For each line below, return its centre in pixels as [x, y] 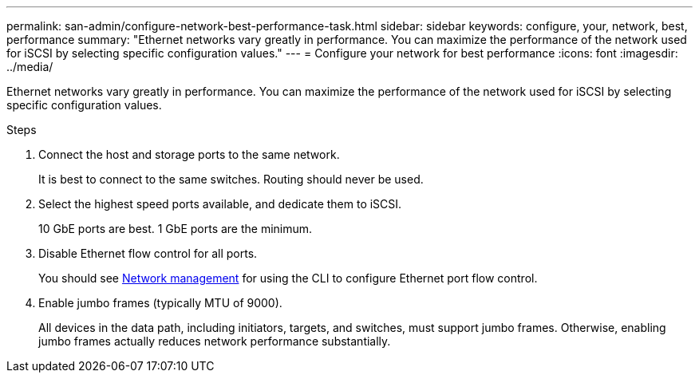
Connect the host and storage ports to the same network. [189, 154]
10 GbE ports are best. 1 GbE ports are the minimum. [176, 229]
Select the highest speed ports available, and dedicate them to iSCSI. [220, 204]
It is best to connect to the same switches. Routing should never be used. [231, 179]
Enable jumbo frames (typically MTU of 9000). [160, 303]
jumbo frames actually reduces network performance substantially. [215, 341]
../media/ [30, 67]
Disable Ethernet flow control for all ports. [148, 253]
